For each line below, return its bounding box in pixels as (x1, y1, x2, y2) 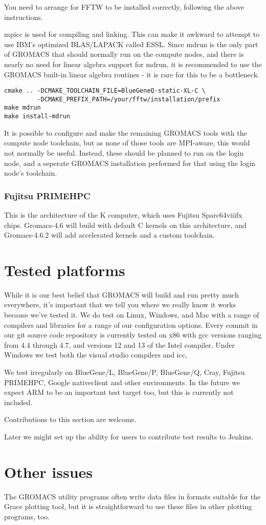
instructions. (4, 11, 43, 22)
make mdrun (4, 104, 41, 112)
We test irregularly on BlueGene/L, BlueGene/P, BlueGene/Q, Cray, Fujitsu (4, 367, 245, 377)
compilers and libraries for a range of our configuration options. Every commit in (4, 319, 258, 330)
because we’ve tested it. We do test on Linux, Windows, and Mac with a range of (4, 309, 259, 320)
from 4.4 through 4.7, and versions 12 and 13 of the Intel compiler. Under (4, 339, 235, 350)
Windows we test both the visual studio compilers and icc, (4, 349, 187, 360)
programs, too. (4, 511, 50, 521)
